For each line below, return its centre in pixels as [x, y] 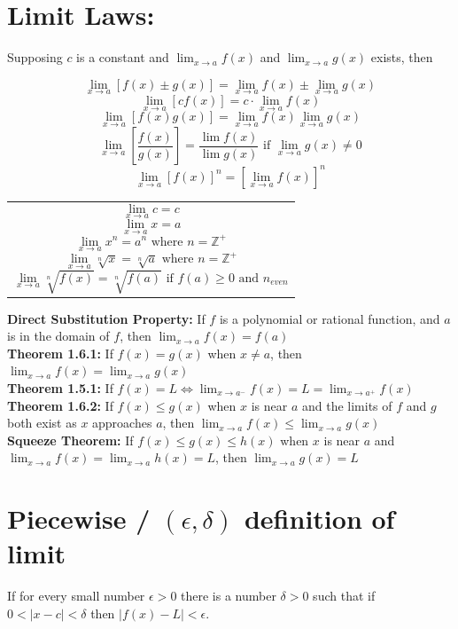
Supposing [35, 57]
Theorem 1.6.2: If [60, 405]
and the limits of [347, 405]
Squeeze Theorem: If [70, 440]
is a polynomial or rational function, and [330, 318]
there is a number [229, 596]
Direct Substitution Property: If [106, 318]
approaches [122, 423]
